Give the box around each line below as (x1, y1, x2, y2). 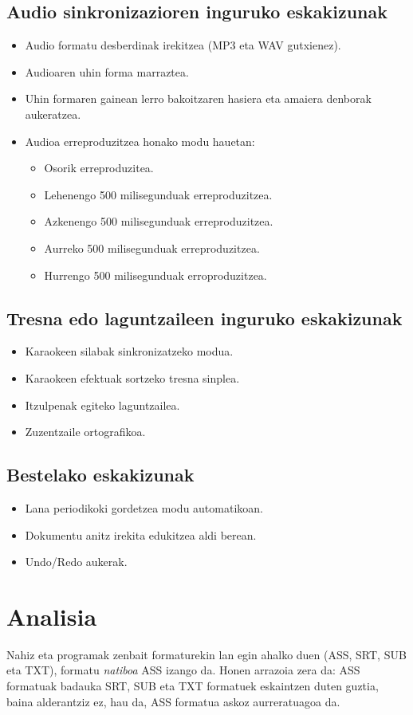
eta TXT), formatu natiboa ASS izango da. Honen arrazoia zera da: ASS (6, 662, 360, 678)
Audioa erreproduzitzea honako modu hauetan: (25, 132, 255, 149)
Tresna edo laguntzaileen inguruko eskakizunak (6, 305, 403, 330)
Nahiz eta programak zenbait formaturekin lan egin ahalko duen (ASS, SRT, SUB (6, 646, 407, 662)
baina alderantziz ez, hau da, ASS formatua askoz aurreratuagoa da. (6, 693, 340, 709)
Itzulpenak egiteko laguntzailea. (25, 396, 180, 413)
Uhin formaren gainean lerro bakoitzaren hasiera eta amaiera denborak (25, 90, 372, 107)
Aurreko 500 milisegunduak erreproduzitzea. (44, 239, 260, 256)
